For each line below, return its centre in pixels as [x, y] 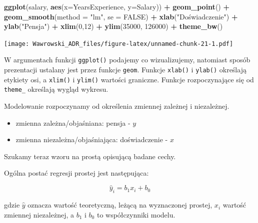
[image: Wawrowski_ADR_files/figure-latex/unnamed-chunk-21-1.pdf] [119, 44]
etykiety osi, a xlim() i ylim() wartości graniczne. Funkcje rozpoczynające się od [129, 79]
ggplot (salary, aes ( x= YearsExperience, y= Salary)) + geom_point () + [117, 6]
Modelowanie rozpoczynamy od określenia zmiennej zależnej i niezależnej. [117, 106]
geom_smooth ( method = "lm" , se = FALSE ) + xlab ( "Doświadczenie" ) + [121, 16]
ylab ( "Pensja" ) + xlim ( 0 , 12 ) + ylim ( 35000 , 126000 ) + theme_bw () [113, 26]
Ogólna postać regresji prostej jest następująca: [76, 173]
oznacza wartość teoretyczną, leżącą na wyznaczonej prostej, [120, 205]
